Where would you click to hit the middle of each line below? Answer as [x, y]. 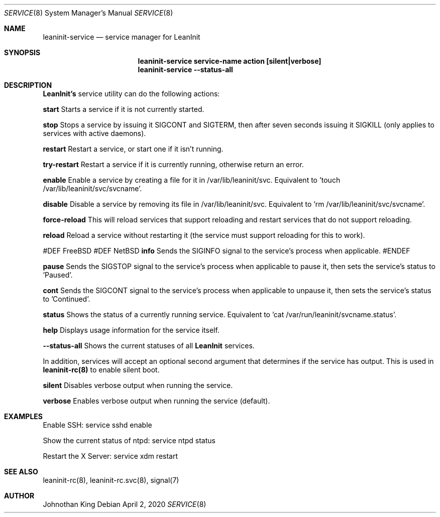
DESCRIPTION [28, 85]
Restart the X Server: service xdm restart [111, 456]
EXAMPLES [23, 416]
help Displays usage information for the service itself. [131, 330]
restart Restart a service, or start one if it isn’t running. [133, 149]
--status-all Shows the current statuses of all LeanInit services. [149, 346]
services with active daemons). [94, 133]
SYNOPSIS [22, 52]
